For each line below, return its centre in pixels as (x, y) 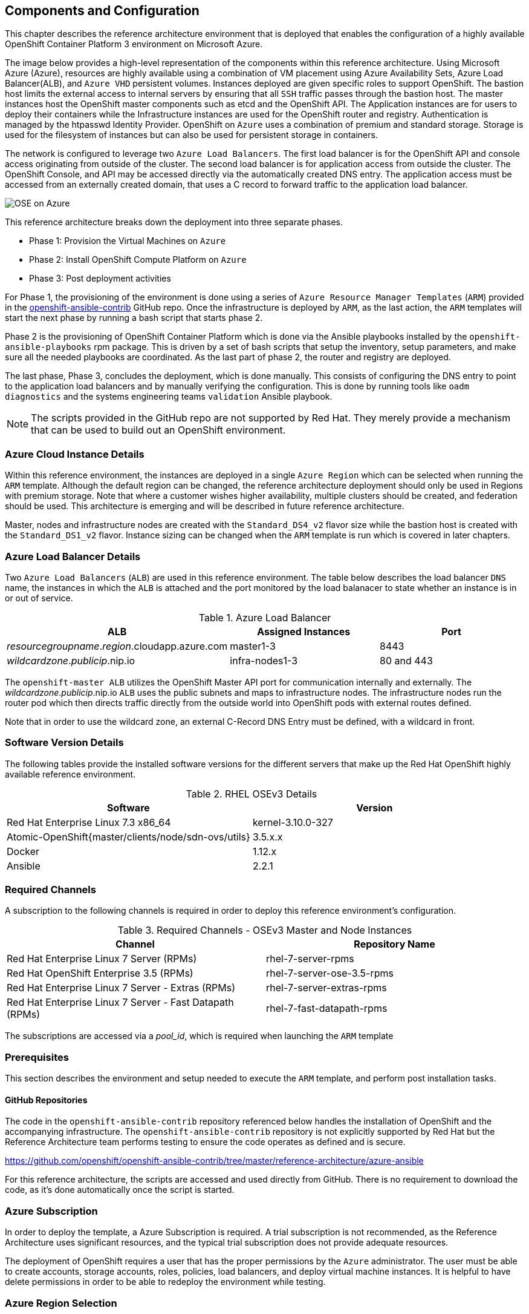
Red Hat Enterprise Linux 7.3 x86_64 (89, 822)
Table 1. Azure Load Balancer (265, 617)
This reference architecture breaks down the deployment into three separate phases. (174, 222)
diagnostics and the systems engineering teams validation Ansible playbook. (169, 397)
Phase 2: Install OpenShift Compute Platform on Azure (138, 260)
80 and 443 (406, 660)
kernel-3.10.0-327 (293, 822)
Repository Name (394, 944)
